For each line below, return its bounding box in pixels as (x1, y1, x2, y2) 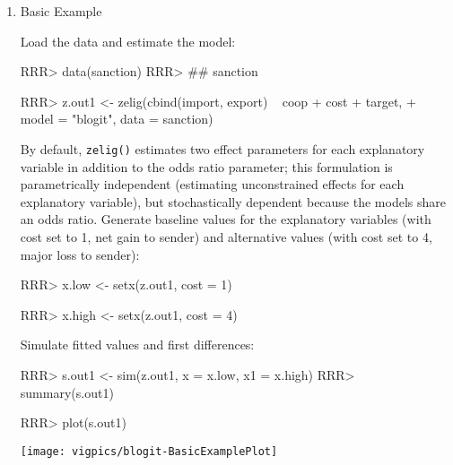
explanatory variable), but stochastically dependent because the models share (20, 192, 446, 211)
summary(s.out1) (20, 383, 114, 401)
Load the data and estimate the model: (20, 31, 236, 50)
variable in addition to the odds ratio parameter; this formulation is (20, 157, 393, 176)
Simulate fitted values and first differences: (20, 335, 255, 354)
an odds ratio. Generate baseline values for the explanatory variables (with (20, 210, 431, 228)
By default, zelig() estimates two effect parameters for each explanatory (20, 139, 425, 158)
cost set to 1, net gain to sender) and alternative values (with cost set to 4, (20, 228, 432, 245)
